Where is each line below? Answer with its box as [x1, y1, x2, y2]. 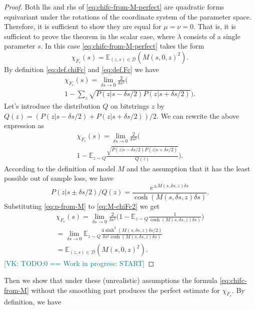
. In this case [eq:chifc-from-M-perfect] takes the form [40, 41, 204, 51]
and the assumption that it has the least [126, 163, 250, 173]
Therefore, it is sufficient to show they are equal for [4, 21, 161, 32]
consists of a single [183, 31, 240, 41]
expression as [4, 120, 44, 131]
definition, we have [4, 296, 61, 306]
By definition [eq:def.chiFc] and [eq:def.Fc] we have [4, 64, 159, 74]
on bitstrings [110, 100, 149, 111]
